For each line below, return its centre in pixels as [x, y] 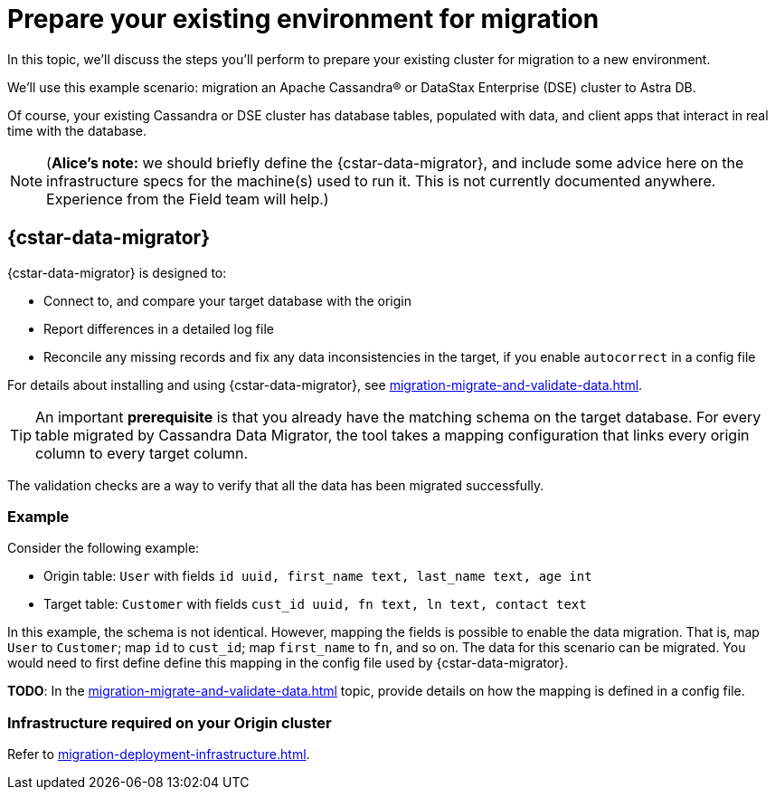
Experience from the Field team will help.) [188, 199]
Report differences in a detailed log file [159, 328]
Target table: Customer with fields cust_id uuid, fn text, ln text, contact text [315, 604]
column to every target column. [142, 453]
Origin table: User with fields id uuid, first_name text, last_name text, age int [318, 576]
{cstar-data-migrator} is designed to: [117, 272]
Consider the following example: [104, 548]
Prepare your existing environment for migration [303, 19]
